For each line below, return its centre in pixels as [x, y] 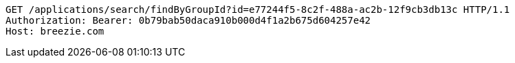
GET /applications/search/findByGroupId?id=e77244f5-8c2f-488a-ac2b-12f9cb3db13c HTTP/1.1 [258, 9]
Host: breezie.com [55, 31]
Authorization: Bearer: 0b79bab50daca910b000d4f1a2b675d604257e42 [188, 20]
